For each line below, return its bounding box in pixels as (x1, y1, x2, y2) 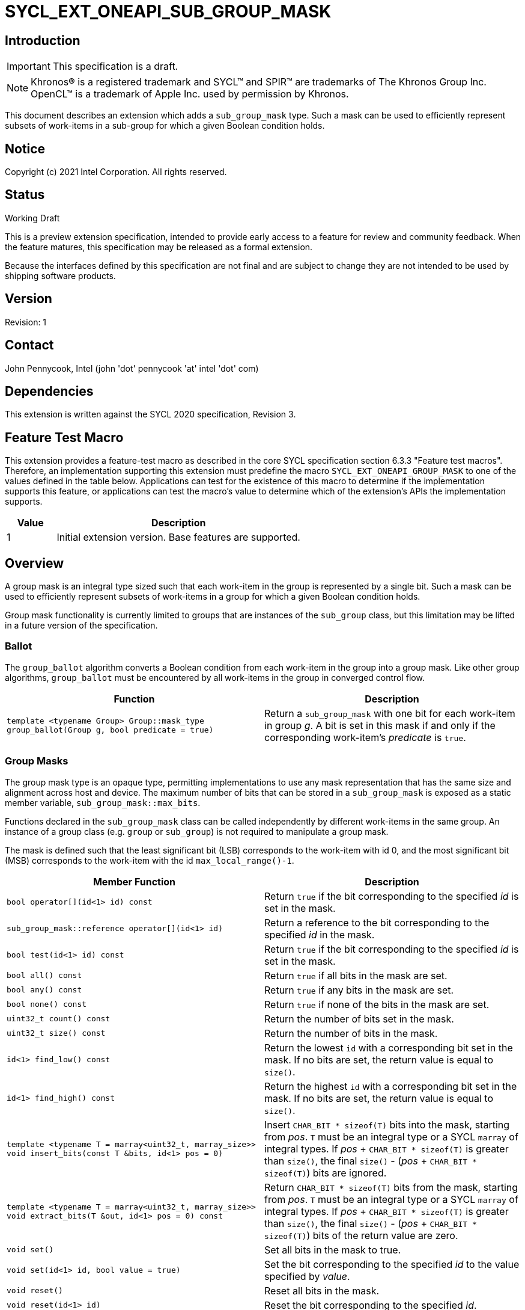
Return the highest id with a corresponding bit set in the (264, 1080, 517, 1092)
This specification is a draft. (52, 60, 178, 73)
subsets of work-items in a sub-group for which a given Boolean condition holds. (5, 120, 325, 131)
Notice (5, 141, 46, 156)
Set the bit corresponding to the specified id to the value (264, 1258, 520, 1270)
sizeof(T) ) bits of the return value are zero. (264, 1229, 458, 1241)
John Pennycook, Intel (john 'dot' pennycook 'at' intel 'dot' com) (5, 363, 259, 374)
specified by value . (264, 1270, 350, 1282)
